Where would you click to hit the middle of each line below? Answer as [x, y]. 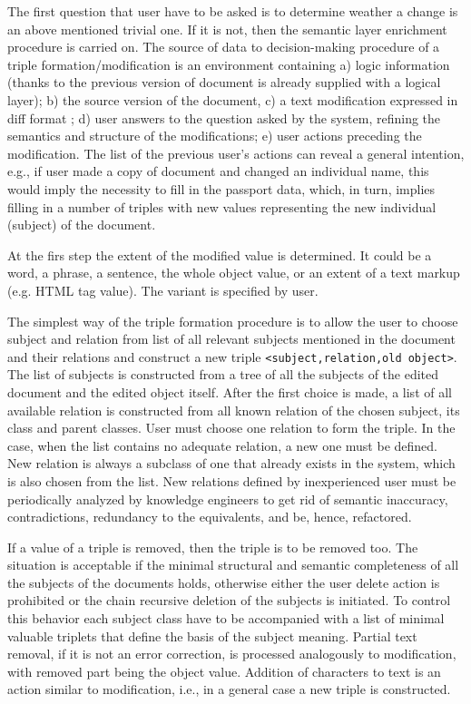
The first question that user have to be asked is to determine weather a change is [233, 11]
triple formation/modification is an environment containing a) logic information [229, 64]
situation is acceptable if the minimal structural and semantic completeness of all [233, 565]
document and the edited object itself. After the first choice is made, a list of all [230, 391]
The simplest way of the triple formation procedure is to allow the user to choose [233, 321]
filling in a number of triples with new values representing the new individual [222, 206]
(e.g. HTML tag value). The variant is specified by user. [163, 290]
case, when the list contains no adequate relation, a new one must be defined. [222, 445]
